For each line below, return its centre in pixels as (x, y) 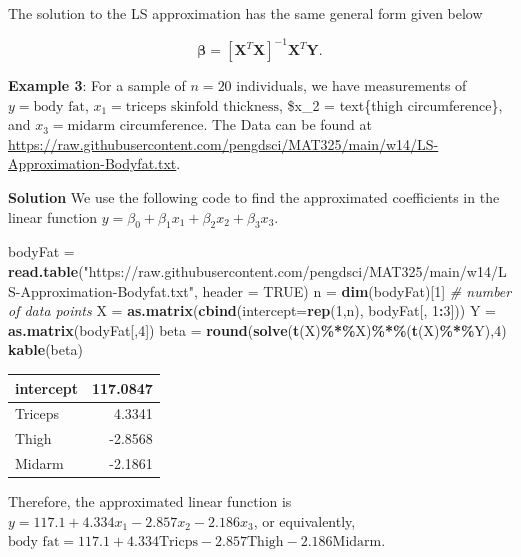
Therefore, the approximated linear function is (150, 501)
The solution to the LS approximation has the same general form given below (245, 13)
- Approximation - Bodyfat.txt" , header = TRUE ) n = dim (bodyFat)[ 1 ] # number (263, 290)
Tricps (178, 542)
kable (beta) (45, 349)
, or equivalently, (304, 520)
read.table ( (46, 271)
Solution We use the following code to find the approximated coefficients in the (254, 197)
